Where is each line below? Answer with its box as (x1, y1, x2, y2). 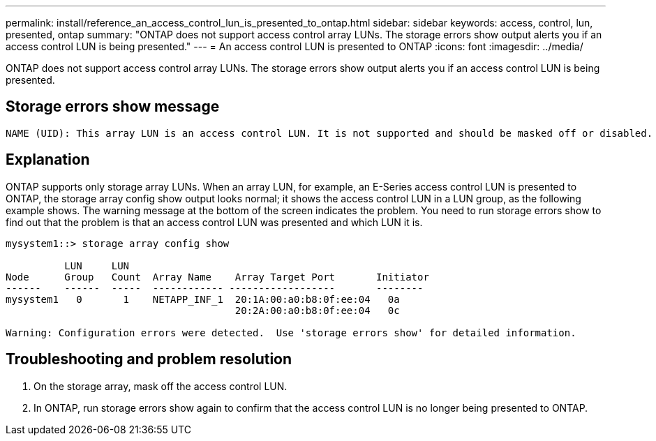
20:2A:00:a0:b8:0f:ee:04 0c (234, 304, 400, 316)
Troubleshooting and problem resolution (6, 350, 292, 368)
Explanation (6, 151, 90, 169)
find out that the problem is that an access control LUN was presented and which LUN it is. (6, 216, 423, 228)
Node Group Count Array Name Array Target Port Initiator (6, 271, 429, 283)
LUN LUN (64, 260, 130, 271)
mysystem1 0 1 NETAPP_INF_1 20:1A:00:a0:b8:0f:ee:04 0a (6, 293, 400, 305)
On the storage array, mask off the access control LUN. (33, 380, 288, 392)
